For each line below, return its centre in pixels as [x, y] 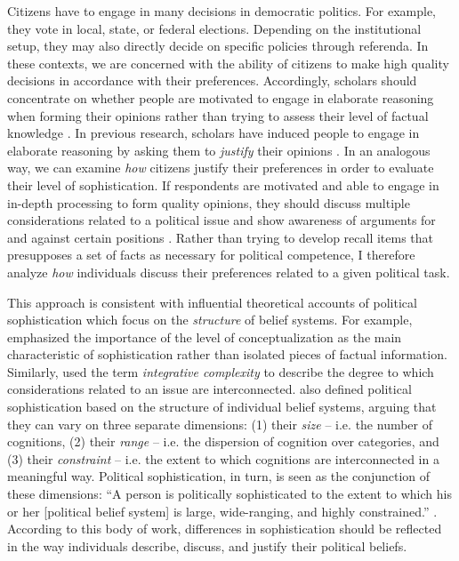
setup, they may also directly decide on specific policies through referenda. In [218, 46]
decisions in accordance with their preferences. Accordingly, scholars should [212, 80]
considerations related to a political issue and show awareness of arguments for [221, 220]
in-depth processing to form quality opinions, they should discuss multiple [209, 202]
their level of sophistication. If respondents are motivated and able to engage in [223, 184]
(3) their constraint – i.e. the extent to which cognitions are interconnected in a [223, 458]
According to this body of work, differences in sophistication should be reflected [225, 529]
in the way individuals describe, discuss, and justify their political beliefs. [207, 545]
